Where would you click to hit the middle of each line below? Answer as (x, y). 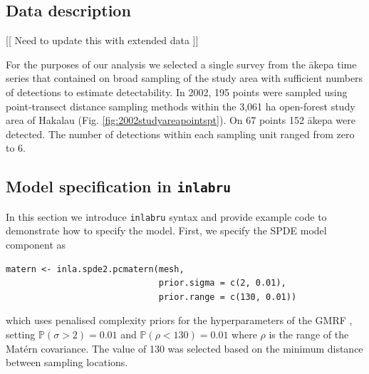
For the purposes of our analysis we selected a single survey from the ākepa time (181, 64)
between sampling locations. (67, 362)
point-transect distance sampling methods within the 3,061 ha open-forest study (181, 106)
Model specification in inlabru (118, 186)
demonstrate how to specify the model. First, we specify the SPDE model (166, 230)
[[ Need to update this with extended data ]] (102, 40)
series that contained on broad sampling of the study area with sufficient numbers (184, 78)
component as (36, 244)
